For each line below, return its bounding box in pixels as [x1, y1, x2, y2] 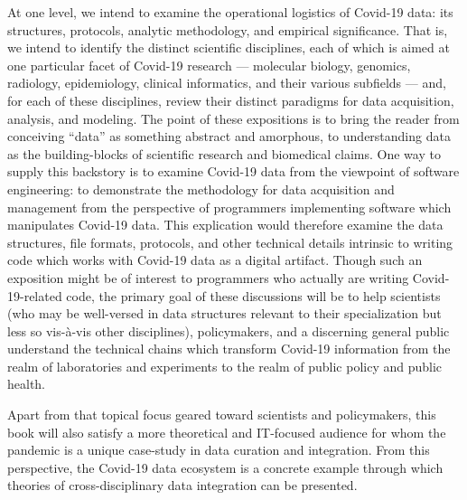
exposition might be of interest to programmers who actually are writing [7, 268, 409, 287]
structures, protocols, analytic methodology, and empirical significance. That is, [7, 20, 448, 39]
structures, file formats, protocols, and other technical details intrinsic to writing [7, 232, 453, 251]
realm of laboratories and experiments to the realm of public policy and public [7, 356, 443, 375]
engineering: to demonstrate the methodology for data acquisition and [7, 179, 395, 198]
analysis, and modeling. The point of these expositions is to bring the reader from [7, 108, 460, 127]
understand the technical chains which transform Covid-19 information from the [7, 339, 451, 358]
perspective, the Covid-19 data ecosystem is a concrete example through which [7, 458, 444, 476]
